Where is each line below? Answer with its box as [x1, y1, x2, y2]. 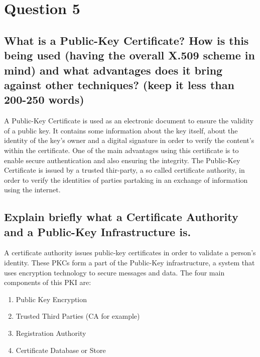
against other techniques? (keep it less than [4, 77, 234, 92]
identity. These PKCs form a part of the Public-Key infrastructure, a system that [4, 257, 255, 268]
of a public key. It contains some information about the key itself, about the [4, 125, 238, 135]
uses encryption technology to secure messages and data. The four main [4, 267, 225, 277]
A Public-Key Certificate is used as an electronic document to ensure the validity [4, 115, 254, 126]
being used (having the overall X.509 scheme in [4, 47, 255, 63]
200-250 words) [4, 92, 84, 107]
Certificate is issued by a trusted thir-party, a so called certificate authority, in [4, 165, 245, 175]
